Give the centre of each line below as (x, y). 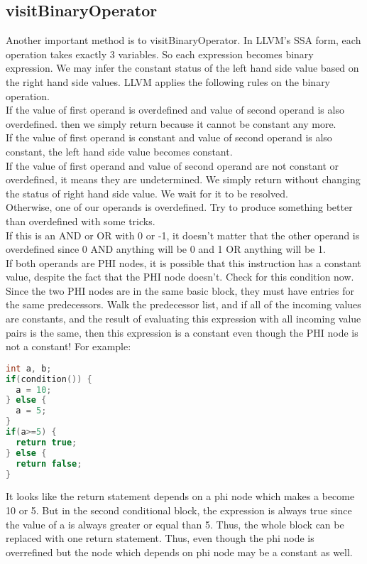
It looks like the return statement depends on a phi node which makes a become (180, 496)
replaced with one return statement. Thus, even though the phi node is (160, 538)
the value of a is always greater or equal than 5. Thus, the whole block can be (175, 524)
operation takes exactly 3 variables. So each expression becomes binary (160, 54)
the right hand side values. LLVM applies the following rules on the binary (168, 81)
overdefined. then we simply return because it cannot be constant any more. (171, 123)
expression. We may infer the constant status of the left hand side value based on (182, 68)
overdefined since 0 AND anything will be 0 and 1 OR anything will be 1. (166, 249)
